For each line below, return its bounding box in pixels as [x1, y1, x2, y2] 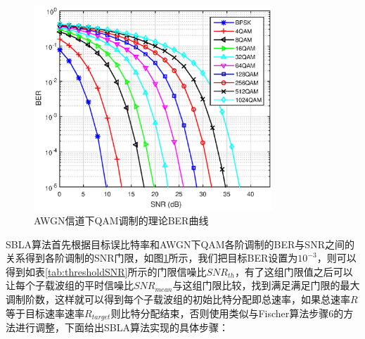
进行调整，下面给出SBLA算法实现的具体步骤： [15, 320, 229, 335]
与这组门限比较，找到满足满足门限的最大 [172, 278, 360, 293]
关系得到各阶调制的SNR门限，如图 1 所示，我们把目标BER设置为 [6, 250, 298, 265]
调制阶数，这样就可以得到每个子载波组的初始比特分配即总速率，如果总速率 [6, 292, 350, 307]
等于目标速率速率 [6, 305, 84, 320]
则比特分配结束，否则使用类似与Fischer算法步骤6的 [110, 305, 344, 320]
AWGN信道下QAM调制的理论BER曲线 [34, 213, 209, 228]
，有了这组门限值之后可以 [234, 264, 353, 279]
